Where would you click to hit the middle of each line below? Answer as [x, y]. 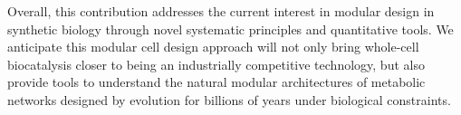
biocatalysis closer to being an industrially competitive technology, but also [216, 64]
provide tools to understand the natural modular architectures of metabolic [216, 82]
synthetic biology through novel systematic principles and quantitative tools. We [230, 29]
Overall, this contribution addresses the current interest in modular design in [221, 11]
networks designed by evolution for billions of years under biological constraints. [229, 99]
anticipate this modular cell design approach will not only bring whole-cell [213, 47]
